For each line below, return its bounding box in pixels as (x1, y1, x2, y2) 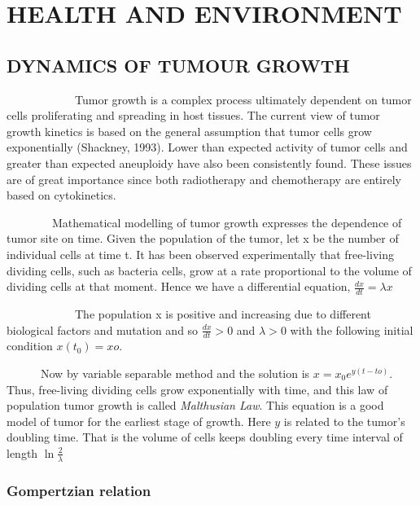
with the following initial (290, 321, 413, 338)
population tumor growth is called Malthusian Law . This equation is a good (7, 397, 384, 414)
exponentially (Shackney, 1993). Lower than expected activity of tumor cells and (7, 138, 408, 156)
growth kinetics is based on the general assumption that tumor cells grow (7, 122, 372, 139)
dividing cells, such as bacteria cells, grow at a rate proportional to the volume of (7, 261, 412, 279)
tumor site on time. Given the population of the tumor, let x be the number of (7, 230, 399, 247)
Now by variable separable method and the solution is (40, 364, 310, 381)
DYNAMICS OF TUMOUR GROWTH (7, 52, 350, 77)
